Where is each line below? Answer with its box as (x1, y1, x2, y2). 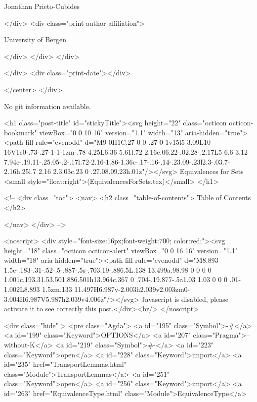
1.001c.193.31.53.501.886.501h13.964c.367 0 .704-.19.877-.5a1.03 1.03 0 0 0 (4, 274, 227, 285)
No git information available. (4, 101, 91, 111)
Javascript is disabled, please (141, 293, 228, 304)
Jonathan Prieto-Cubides (4, 1, 80, 11)
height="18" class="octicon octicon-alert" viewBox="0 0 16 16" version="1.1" (4, 245, 238, 255)
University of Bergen (4, 34, 66, 45)
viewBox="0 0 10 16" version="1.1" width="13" (39, 127, 183, 137)
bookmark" (4, 127, 37, 137)
